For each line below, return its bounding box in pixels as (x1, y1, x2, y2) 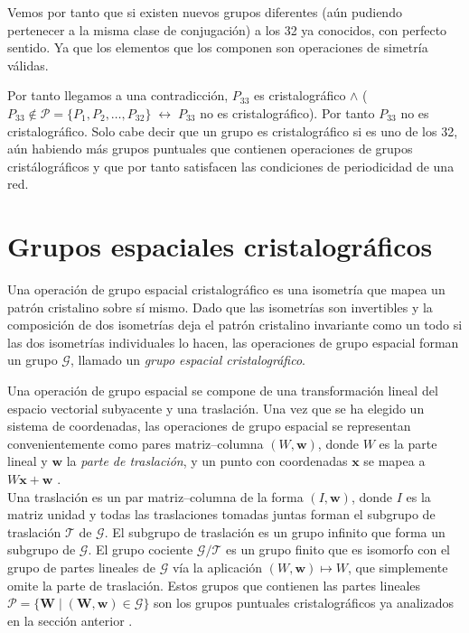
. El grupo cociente (88, 540, 193, 559)
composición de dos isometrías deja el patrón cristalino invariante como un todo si (7, 315, 463, 334)
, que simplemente (347, 557, 448, 576)
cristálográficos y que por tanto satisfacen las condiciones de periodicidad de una (7, 156, 455, 175)
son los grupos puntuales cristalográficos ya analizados (154, 593, 455, 612)
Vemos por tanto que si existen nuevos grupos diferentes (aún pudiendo (7, 3, 402, 21)
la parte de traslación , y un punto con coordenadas (66, 451, 348, 470)
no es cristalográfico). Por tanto (200, 103, 375, 122)
